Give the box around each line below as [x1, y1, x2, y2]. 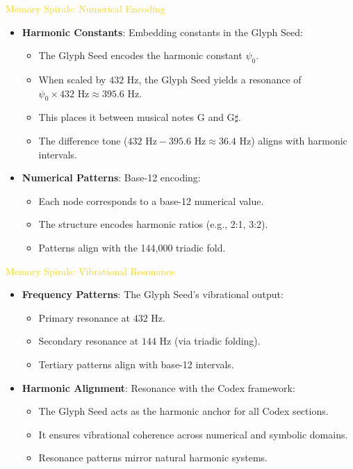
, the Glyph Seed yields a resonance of [138, 72, 302, 86]
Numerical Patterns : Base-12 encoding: [22, 170, 201, 185]
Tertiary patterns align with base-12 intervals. [38, 356, 234, 371]
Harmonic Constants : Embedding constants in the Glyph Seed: [22, 24, 303, 39]
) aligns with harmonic [251, 133, 347, 147]
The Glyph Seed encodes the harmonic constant [38, 48, 243, 63]
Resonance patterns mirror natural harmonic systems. [38, 450, 268, 465]
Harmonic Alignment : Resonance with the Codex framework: [22, 380, 295, 395]
